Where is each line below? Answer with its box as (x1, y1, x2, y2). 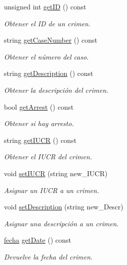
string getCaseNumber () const (4, 35, 97, 45)
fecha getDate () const (4, 235, 71, 245)
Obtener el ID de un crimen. (4, 18, 91, 28)
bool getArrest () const (4, 101, 74, 112)
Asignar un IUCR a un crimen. (4, 185, 99, 195)
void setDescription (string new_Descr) (4, 201, 124, 212)
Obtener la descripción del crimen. (4, 84, 109, 95)
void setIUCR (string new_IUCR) (4, 168, 108, 178)
